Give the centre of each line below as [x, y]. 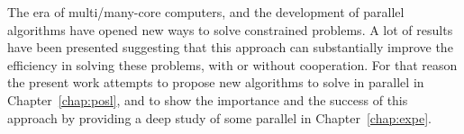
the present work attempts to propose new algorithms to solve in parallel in [216, 82]
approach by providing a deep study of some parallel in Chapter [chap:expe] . [219, 117]
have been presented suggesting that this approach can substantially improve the [230, 47]
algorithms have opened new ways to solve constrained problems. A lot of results [230, 29]
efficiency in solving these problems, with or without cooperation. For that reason [232, 64]
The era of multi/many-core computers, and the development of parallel [206, 12]
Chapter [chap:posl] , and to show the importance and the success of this [208, 99]
